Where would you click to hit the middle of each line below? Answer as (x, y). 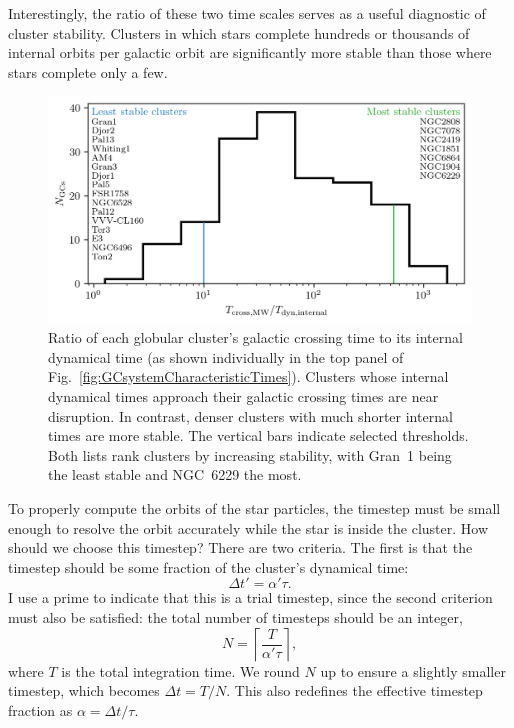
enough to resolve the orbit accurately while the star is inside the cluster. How (248, 527)
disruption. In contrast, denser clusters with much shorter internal (250, 415)
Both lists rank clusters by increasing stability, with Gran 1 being (250, 454)
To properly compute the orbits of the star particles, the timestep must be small (254, 508)
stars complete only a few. (88, 71)
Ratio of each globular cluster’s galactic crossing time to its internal (255, 337)
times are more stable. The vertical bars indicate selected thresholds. (258, 435)
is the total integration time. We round (180, 670)
